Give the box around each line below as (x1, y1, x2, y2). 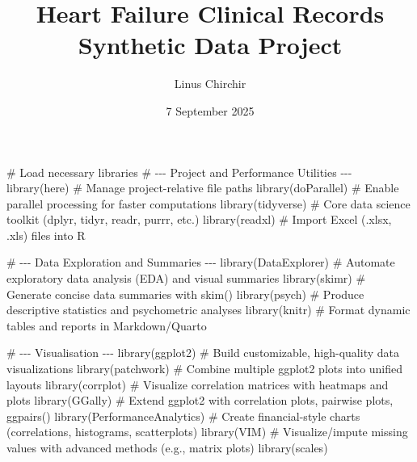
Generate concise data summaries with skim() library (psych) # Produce (6, 285, 364, 302)
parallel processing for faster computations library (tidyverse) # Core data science (6, 195, 411, 212)
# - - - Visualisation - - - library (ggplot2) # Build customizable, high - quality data (6, 344, 399, 361)
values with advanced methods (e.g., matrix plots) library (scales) (6, 439, 328, 456)
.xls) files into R (6, 226, 86, 243)
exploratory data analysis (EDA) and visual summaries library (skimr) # (6, 270, 366, 287)
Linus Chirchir (174, 75, 246, 92)
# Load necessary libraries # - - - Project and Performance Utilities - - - (6, 163, 352, 180)
